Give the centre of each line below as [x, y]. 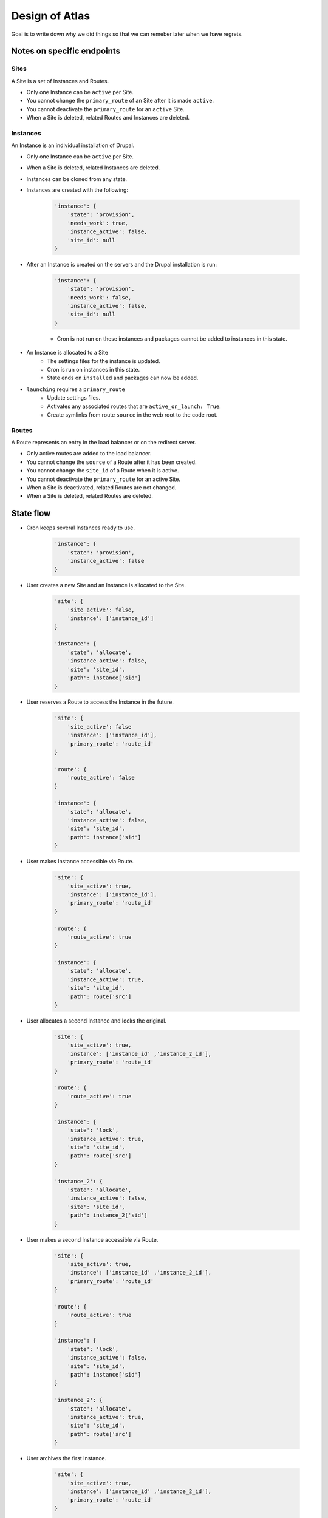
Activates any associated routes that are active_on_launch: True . [134, 406]
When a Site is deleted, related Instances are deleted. [93, 168]
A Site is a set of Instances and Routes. [60, 81]
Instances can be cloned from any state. [77, 179]
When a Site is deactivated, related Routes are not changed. [101, 488]
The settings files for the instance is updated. [104, 361]
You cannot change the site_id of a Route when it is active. [103, 471]
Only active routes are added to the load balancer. [89, 454]
